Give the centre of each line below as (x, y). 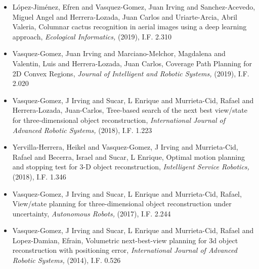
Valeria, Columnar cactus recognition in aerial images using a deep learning (129, 27)
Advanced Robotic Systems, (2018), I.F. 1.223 (82, 130)
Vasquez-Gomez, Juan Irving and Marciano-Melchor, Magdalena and (119, 53)
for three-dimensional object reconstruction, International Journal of (119, 120)
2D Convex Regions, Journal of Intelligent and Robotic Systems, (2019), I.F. (131, 73)
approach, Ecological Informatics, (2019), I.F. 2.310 (92, 36)
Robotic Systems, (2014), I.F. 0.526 (67, 260)
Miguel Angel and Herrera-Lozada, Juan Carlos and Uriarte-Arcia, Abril (125, 16)
